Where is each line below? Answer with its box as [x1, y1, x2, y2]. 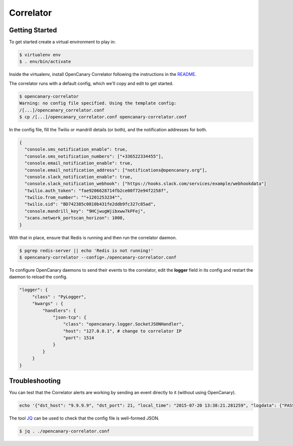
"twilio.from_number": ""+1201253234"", [24, 195, 123, 200]
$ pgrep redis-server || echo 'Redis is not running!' [19, 248, 153, 253]
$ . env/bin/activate [19, 59, 71, 65]
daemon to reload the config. [9, 274, 68, 280]
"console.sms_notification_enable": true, [24, 147, 128, 152]
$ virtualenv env [19, 52, 61, 58]
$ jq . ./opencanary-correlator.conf [19, 428, 110, 434]
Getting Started [9, 26, 57, 34]
